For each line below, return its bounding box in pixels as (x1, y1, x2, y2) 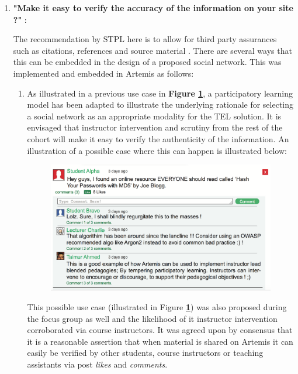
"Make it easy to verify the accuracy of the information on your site (13, 2, 293, 13)
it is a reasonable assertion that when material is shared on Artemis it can (27, 335, 293, 347)
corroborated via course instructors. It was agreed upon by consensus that (27, 324, 293, 336)
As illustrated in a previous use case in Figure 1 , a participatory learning (27, 87, 293, 99)
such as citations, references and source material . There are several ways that (13, 44, 292, 56)
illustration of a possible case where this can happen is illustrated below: (27, 144, 287, 156)
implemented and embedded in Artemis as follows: (13, 67, 194, 79)
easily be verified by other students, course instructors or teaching (27, 346, 264, 359)
